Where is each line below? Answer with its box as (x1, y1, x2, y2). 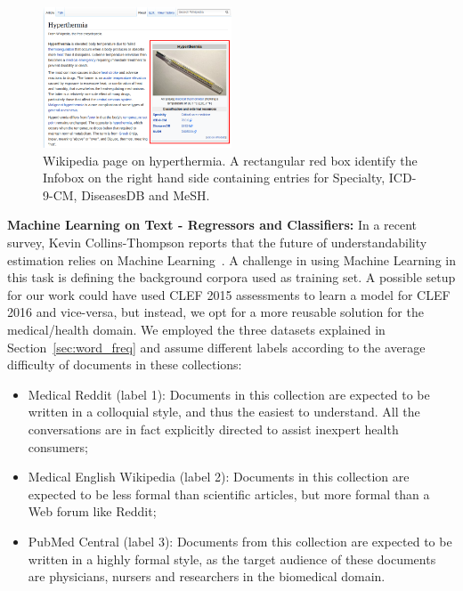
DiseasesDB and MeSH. (81, 185, 210, 204)
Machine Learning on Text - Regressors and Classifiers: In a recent (7, 215, 418, 234)
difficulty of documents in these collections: (7, 355, 242, 374)
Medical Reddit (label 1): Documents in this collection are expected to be (28, 385, 430, 403)
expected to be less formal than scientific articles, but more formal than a (28, 484, 430, 503)
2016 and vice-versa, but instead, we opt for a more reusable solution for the (7, 303, 424, 321)
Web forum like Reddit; (28, 502, 157, 521)
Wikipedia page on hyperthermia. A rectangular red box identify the (43, 150, 418, 169)
